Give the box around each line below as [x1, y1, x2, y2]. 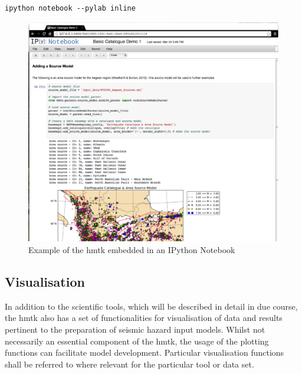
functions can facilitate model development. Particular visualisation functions [5, 346, 284, 359]
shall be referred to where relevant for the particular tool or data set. [5, 357, 254, 370]
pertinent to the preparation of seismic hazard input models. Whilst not [5, 323, 265, 335]
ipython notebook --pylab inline [5, 4, 136, 12]
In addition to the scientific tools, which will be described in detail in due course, [5, 300, 298, 312]
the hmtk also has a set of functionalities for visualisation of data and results [5, 311, 283, 324]
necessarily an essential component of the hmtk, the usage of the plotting [5, 334, 269, 347]
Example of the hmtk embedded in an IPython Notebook [28, 244, 235, 256]
